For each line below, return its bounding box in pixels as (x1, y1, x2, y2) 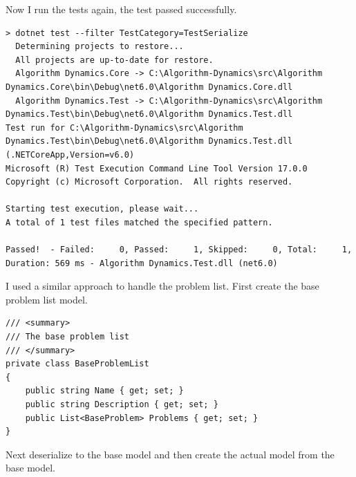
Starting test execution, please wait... (6, 204, 199, 214)
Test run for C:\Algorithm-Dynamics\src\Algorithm (6, 122, 243, 133)
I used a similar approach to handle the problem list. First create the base (6, 279, 319, 293)
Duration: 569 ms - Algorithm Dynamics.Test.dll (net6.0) (6, 258, 278, 268)
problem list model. (6, 292, 88, 306)
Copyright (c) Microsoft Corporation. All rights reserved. (6, 177, 293, 187)
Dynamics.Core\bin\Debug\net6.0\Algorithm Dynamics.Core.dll (6, 82, 293, 92)
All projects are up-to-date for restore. (15, 55, 214, 65)
